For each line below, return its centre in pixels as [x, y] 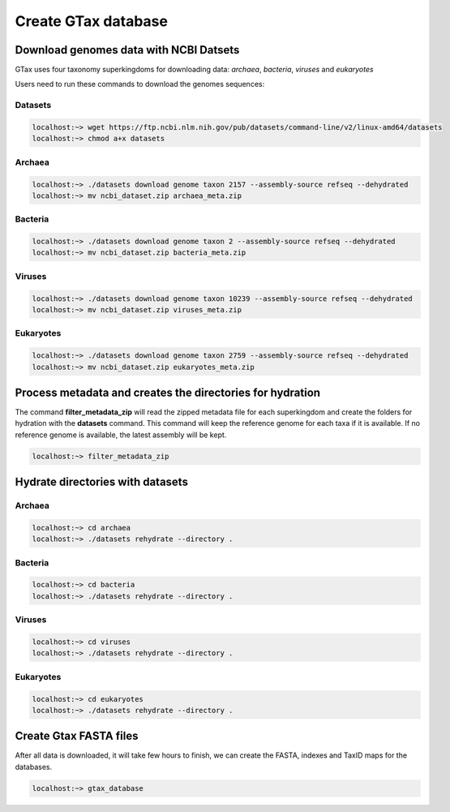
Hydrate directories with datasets [101, 482]
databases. [34, 767]
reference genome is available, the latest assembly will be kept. [121, 435]
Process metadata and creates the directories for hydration [167, 392]
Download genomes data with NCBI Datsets [127, 50]
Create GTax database [91, 21]
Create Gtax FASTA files [77, 736]
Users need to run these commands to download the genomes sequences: [140, 84]
